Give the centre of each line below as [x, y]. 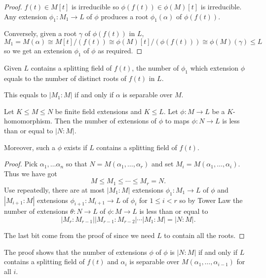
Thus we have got [31, 173]
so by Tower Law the [211, 200]
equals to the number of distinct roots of [65, 78]
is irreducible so [95, 6]
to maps [177, 121]
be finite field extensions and [98, 111]
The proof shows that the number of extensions [76, 252]
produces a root [125, 16]
